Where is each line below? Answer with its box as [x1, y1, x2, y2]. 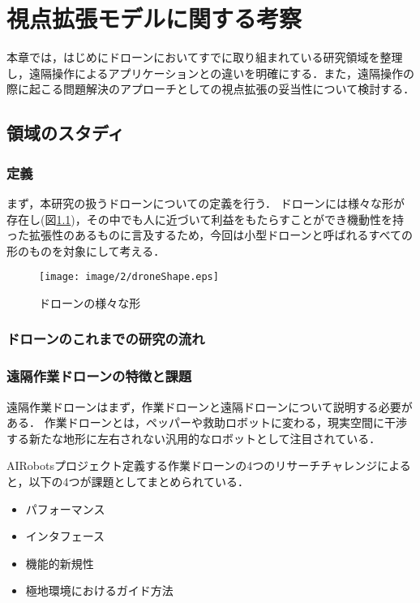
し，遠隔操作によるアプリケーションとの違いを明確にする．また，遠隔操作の [6, 64, 415, 81]
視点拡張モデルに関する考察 [6, 2, 302, 35]
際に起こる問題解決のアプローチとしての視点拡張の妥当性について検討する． [6, 80, 415, 97]
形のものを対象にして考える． [6, 242, 165, 259]
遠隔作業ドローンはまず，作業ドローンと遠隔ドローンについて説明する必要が [6, 398, 413, 415]
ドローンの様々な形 [39, 294, 141, 311]
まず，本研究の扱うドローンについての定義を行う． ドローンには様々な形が [6, 194, 405, 211]
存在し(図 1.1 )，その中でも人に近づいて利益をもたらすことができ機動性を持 [6, 210, 405, 227]
